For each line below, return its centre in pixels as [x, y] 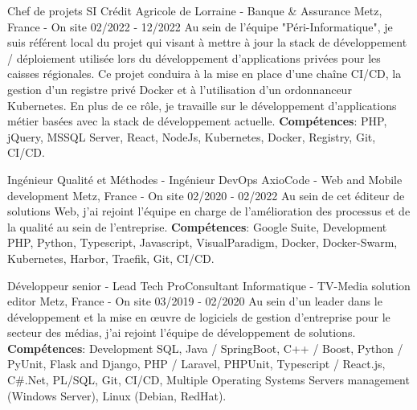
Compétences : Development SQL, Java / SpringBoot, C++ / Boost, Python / [205, 348]
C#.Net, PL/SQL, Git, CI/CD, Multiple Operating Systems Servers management [208, 380]
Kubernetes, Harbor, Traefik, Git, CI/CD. [111, 258]
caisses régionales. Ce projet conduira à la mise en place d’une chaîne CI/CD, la [204, 74]
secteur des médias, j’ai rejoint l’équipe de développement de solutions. [182, 332]
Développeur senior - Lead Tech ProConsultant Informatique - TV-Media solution [209, 285]
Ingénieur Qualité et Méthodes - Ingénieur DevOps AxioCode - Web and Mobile [205, 179]
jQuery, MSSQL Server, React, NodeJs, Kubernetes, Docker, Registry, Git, [192, 136]
